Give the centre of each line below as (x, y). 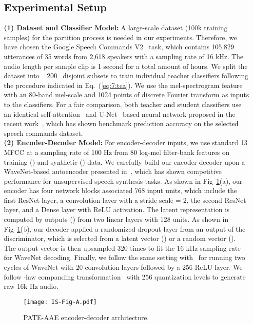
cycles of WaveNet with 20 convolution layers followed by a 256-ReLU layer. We (123, 267)
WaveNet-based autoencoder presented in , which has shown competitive (113, 171)
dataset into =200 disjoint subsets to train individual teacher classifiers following (126, 76)
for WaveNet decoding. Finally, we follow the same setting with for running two (125, 257)
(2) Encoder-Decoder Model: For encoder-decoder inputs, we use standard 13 (126, 142)
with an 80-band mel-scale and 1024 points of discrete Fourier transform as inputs (126, 95)
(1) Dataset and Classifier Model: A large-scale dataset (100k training (116, 28)
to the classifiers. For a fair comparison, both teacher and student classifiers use (123, 104)
